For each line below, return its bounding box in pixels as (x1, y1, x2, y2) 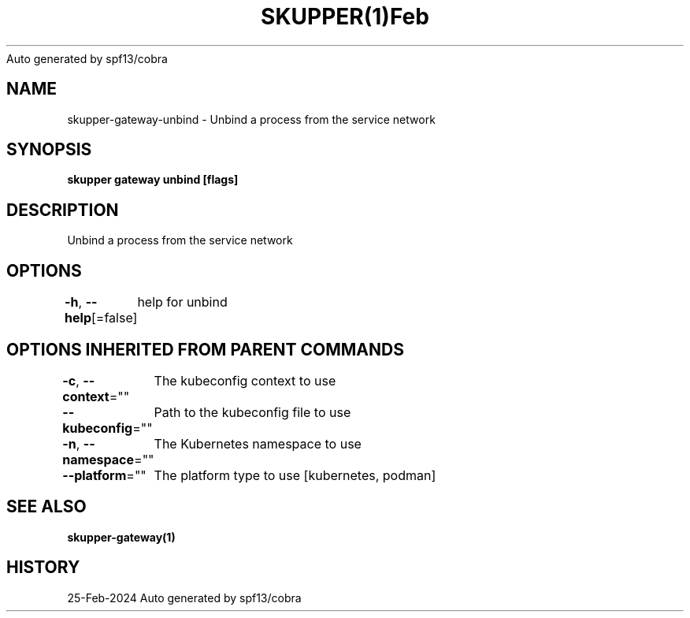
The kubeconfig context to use (154, 372, 336, 389)
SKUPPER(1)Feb (261, 3, 429, 30)
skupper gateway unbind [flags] (67, 173, 239, 187)
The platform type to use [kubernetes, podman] (154, 467, 436, 483)
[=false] (91, 310, 138, 326)
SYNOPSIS (6, 140, 92, 160)
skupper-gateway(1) (67, 530, 176, 544)
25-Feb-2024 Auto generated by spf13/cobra (67, 590, 302, 605)
